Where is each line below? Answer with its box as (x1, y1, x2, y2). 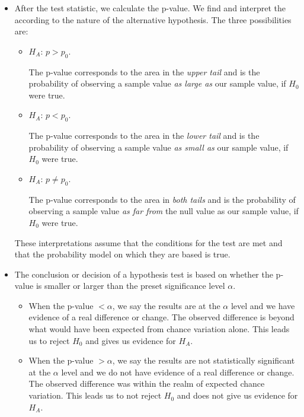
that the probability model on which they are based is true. (14, 248, 231, 260)
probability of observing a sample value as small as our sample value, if (28, 141, 289, 153)
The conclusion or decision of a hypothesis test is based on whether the (14, 268, 273, 280)
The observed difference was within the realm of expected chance (28, 377, 265, 390)
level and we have (231, 299, 295, 311)
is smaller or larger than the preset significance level (36, 279, 225, 292)
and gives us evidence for (85, 334, 176, 346)
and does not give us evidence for (177, 389, 298, 402)
